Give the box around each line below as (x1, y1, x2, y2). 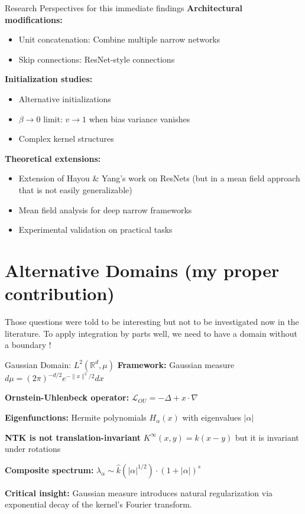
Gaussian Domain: (5, 358, 72, 370)
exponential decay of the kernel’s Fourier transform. (5, 498, 192, 510)
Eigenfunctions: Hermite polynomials (5, 411, 147, 424)
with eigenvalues (182, 411, 242, 424)
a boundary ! (5, 339, 51, 351)
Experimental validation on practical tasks (18, 223, 173, 236)
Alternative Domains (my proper (5, 258, 280, 282)
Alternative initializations (18, 92, 111, 105)
